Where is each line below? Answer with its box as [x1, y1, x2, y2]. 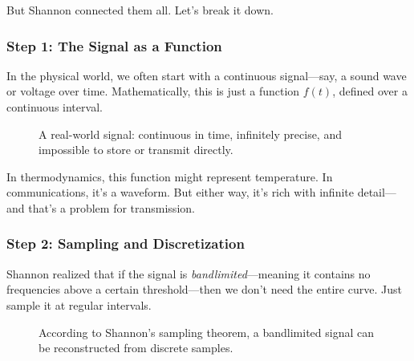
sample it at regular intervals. [6, 296, 152, 313]
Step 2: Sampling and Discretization [6, 233, 245, 254]
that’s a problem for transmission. [28, 199, 195, 216]
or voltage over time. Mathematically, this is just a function [6, 83, 300, 99]
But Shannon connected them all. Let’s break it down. [6, 2, 274, 18]
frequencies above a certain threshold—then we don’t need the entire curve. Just [6, 281, 402, 298]
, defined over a [332, 83, 408, 99]
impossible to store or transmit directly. [39, 141, 233, 158]
